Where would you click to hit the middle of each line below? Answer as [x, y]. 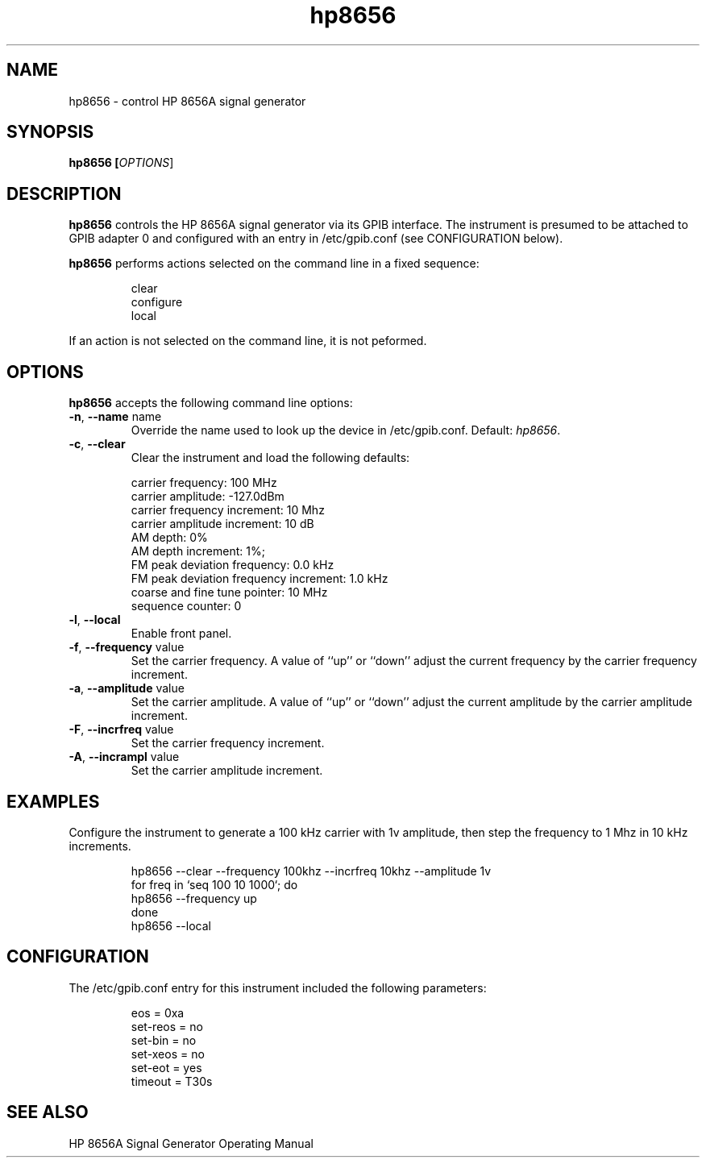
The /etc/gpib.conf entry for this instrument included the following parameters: [278, 987]
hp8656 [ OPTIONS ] [121, 163]
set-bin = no [164, 1040]
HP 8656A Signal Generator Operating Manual [191, 1143]
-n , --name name [115, 417]
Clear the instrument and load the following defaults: [270, 458]
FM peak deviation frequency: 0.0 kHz [233, 565]
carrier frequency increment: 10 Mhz [228, 510]
